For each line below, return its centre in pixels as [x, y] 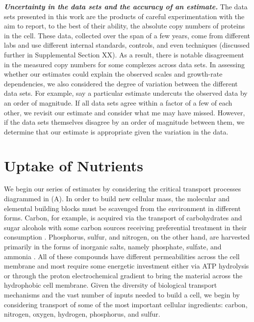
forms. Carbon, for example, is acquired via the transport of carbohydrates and [123, 218]
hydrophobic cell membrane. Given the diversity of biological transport [111, 285]
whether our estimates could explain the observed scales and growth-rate [113, 74]
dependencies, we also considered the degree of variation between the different [121, 83]
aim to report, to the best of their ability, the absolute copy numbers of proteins [125, 26]
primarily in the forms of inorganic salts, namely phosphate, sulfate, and [113, 246]
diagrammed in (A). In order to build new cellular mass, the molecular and [117, 199]
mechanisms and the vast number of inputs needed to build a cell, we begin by [122, 294]
